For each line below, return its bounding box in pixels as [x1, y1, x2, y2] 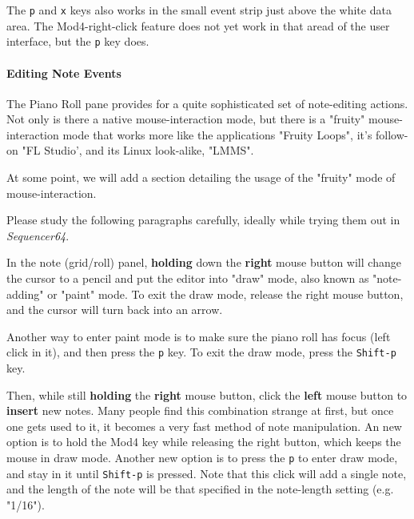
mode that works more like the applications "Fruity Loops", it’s [62, 126, 372, 143]
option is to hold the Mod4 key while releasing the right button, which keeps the [6, 433, 401, 450]
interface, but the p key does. [6, 33, 149, 50]
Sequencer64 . [6, 227, 70, 243]
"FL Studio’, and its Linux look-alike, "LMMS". [22, 142, 254, 159]
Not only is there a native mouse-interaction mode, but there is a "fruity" [6, 111, 365, 127]
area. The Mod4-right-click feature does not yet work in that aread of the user [6, 17, 390, 34]
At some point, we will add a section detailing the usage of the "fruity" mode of [6, 169, 396, 186]
